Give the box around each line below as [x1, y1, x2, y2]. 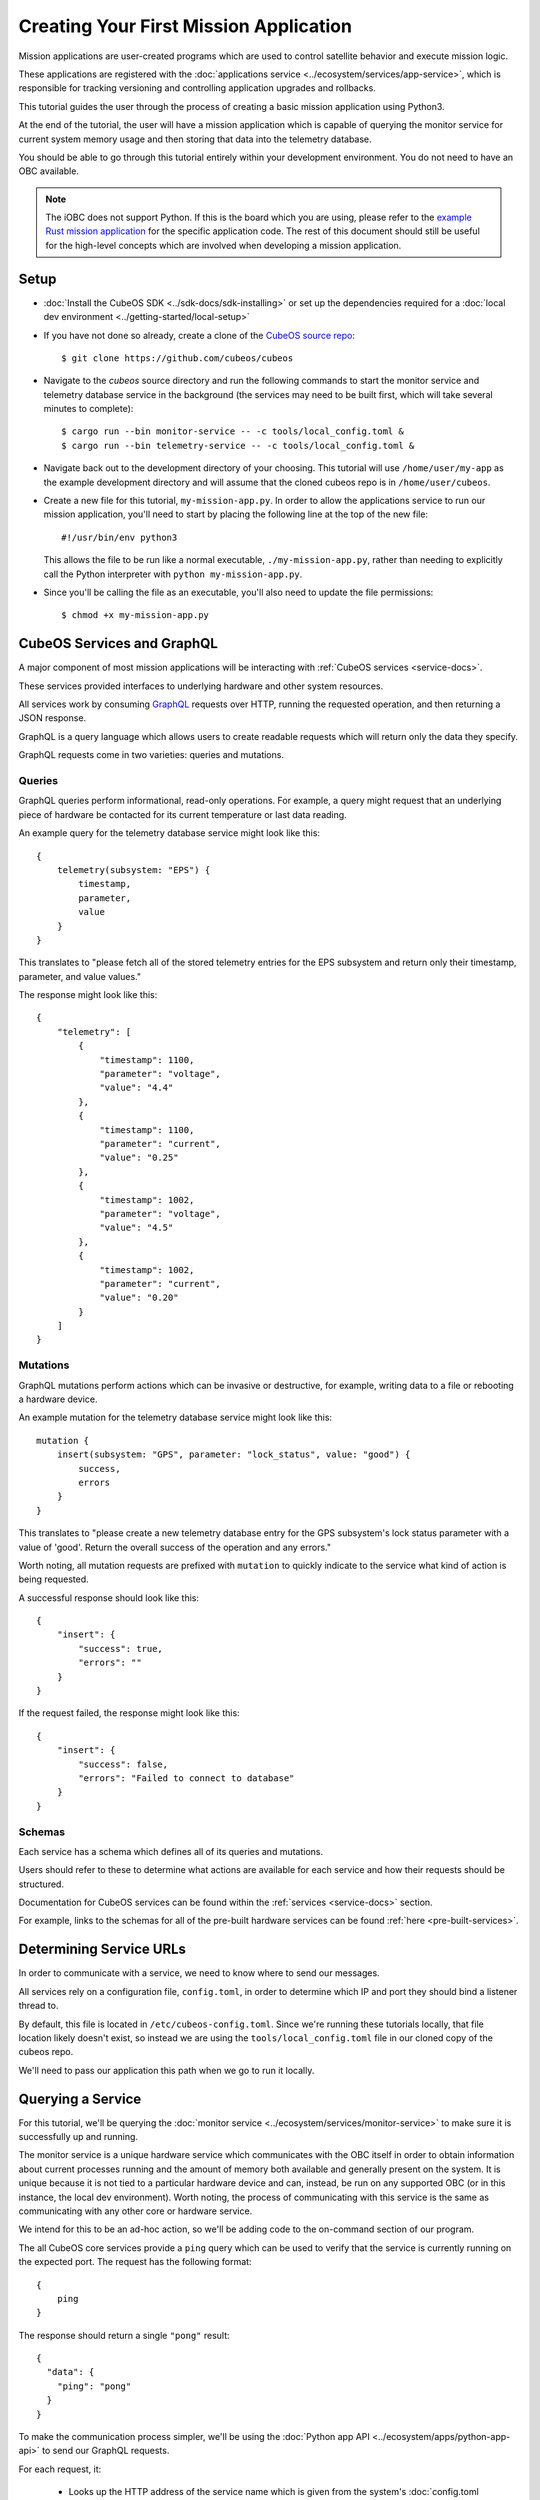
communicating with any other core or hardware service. [18, 2205, 253, 2217]
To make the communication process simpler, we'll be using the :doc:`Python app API [18, 2431, 370, 2443]
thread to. [18, 2000, 59, 2012]
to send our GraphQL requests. [41, 2445, 170, 2457]
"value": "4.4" [99, 1082, 174, 1094]
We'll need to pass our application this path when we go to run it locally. [18, 2064, 315, 2076]
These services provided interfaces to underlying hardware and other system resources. [18, 680, 384, 692]
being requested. [18, 1573, 89, 1585]
